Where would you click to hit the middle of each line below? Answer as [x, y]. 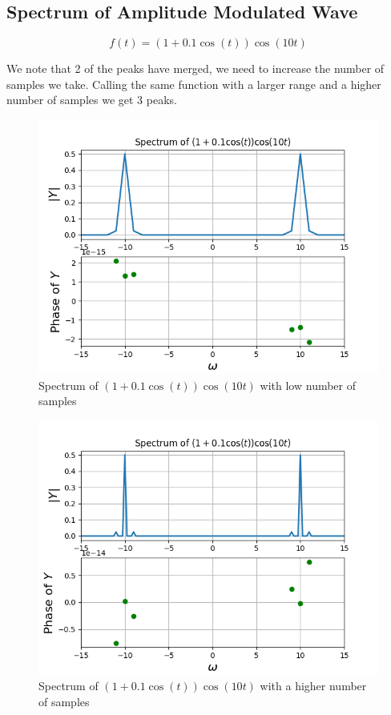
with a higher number [313, 686]
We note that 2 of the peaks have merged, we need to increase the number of [195, 68]
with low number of [308, 385]
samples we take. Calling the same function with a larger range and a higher [194, 84]
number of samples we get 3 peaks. [92, 100]
